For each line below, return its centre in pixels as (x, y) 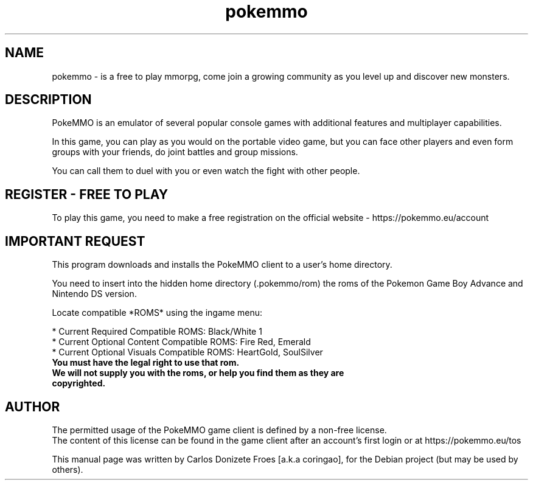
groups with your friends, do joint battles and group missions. (175, 152)
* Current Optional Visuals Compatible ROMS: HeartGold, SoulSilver (187, 352)
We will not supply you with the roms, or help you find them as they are (198, 373)
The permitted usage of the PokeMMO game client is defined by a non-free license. (219, 430)
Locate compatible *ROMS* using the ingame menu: (157, 313)
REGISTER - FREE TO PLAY (87, 194)
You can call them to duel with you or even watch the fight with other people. (206, 171)
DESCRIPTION (48, 100)
